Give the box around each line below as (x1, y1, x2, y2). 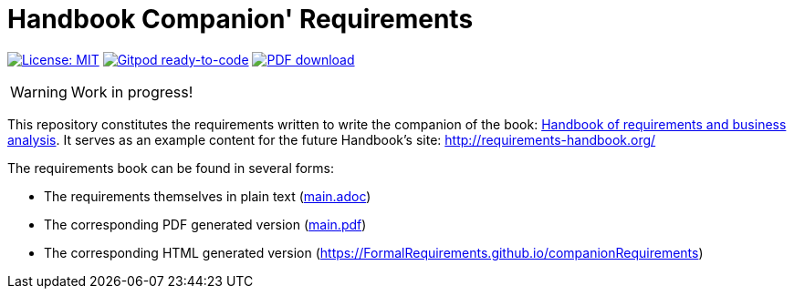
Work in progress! (70, 82, 193, 101)
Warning (10, 82, 68, 101)
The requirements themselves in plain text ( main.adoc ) (44, 188, 371, 204)
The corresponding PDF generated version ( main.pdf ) (44, 216, 367, 232)
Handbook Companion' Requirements (7, 4, 474, 35)
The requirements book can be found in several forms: (7, 159, 335, 176)
